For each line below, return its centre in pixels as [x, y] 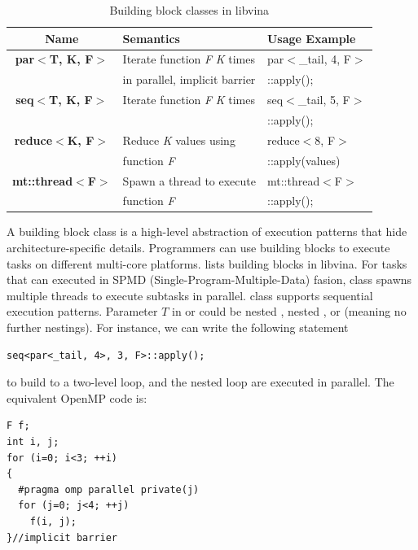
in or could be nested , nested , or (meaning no [289, 311]
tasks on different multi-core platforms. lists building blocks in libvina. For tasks [207, 263]
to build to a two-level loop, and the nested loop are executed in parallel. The [200, 382]
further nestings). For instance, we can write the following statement [178, 327]
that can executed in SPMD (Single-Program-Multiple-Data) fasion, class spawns [209, 279]
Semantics [151, 38]
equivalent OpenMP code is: [77, 397]
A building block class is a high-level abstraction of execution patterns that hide [207, 231]
